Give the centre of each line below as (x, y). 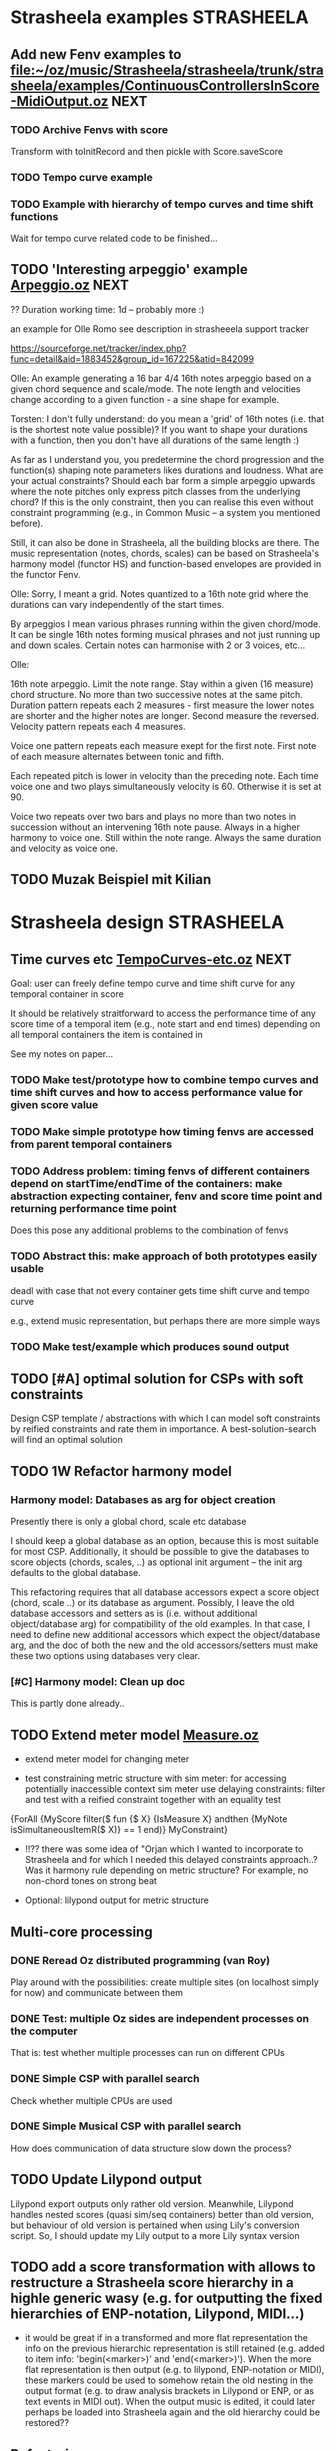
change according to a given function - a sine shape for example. (145, 399)
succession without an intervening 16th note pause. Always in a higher (155, 827)
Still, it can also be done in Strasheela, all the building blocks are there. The (165, 542)
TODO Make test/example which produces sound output (150, 1346)
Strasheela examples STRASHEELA (159, 17)
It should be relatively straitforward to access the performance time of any (163, 1013)
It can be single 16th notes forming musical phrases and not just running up (165, 634)
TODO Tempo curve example (81, 177)
